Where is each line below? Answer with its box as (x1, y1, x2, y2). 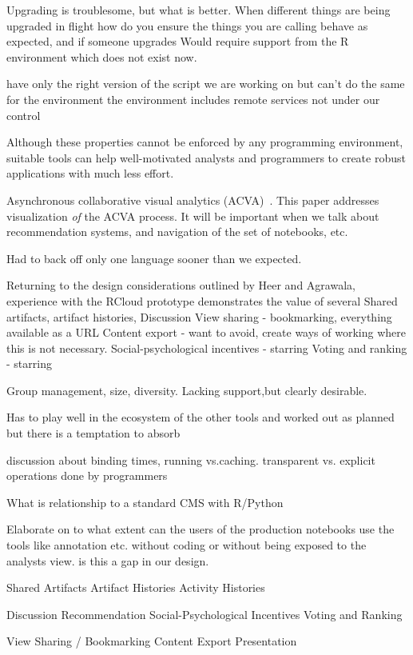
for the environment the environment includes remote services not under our (6, 90, 380, 107)
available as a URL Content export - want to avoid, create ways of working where (6, 324, 406, 341)
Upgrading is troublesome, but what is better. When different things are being (6, 2, 391, 18)
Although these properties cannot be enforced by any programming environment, (6, 134, 403, 150)
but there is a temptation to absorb (6, 425, 181, 441)
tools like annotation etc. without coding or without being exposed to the (6, 537, 367, 553)
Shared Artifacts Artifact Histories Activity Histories (6, 579, 265, 596)
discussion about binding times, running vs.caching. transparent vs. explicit (6, 451, 375, 468)
